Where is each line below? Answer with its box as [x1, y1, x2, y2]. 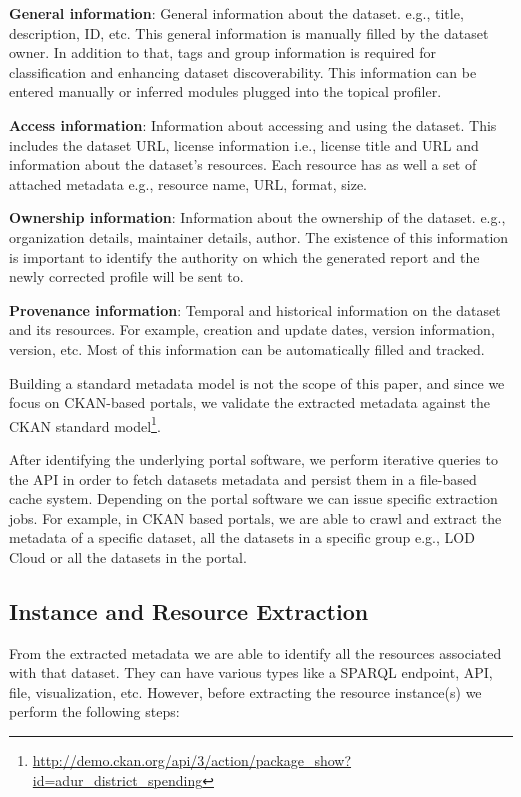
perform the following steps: [9, 701, 180, 722]
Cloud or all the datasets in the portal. [9, 546, 247, 567]
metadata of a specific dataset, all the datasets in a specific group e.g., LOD [9, 527, 475, 548]
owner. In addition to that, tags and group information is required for [9, 42, 437, 63]
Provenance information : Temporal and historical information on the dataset [9, 299, 501, 320]
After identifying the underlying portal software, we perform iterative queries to [9, 448, 498, 469]
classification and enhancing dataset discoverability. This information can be [9, 61, 477, 82]
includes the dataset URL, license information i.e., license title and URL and [9, 134, 479, 155]
